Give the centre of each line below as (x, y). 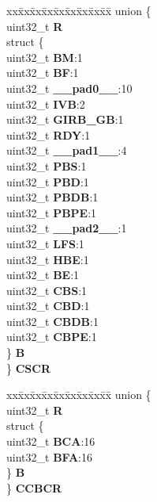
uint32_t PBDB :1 (52, 197)
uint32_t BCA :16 (51, 441)
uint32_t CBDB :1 (52, 321)
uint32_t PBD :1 (48, 181)
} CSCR (28, 368)
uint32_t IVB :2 (46, 103)
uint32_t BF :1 (43, 73)
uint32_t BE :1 (43, 275)
